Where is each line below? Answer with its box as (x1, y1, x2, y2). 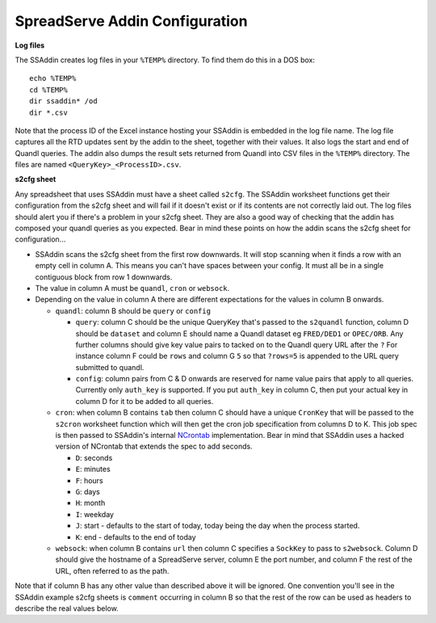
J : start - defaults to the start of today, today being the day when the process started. (75, 521, 360, 531)
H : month (75, 498, 106, 508)
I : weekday (75, 509, 115, 519)
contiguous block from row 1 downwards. (35, 272, 173, 282)
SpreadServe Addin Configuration (15, 12, 248, 30)
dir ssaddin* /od (29, 97, 98, 106)
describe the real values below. (15, 603, 119, 613)
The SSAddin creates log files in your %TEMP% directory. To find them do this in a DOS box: (15, 55, 315, 65)
